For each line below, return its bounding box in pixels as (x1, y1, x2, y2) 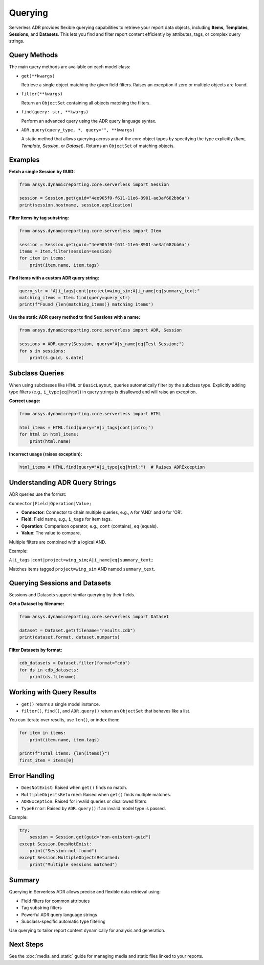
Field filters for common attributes (21, 898, 90, 904)
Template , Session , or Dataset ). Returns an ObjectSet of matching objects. (21, 143, 175, 149)
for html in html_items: (19, 432, 79, 437)
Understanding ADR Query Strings (9, 479, 116, 487)
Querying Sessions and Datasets (9, 579, 111, 587)
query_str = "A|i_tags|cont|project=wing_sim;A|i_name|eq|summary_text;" (19, 288, 200, 294)
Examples (9, 155, 40, 164)
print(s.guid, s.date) (29, 355, 84, 360)
